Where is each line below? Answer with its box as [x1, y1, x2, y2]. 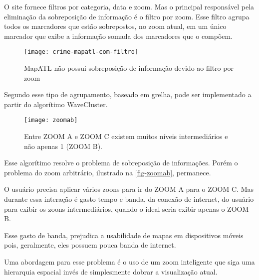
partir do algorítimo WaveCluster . [4, 99, 108, 109]
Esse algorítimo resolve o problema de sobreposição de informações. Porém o [4, 157, 238, 168]
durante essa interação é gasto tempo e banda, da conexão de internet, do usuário [4, 194, 254, 204]
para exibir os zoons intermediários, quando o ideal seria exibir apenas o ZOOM [4, 203, 249, 214]
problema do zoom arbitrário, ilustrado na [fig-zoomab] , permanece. [4, 167, 211, 177]
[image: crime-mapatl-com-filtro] [24, 48, 139, 56]
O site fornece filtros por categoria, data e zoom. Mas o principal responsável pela [4, 1, 255, 11]
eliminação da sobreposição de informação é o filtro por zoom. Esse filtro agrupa [4, 11, 250, 21]
